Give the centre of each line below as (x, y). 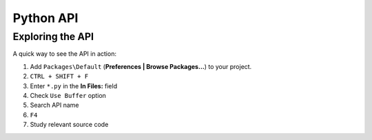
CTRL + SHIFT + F (59, 77)
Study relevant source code (69, 125)
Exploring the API (53, 37)
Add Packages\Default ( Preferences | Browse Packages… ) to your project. (141, 66)
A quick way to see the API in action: (65, 54)
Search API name (54, 105)
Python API (45, 18)
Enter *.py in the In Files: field (73, 86)
